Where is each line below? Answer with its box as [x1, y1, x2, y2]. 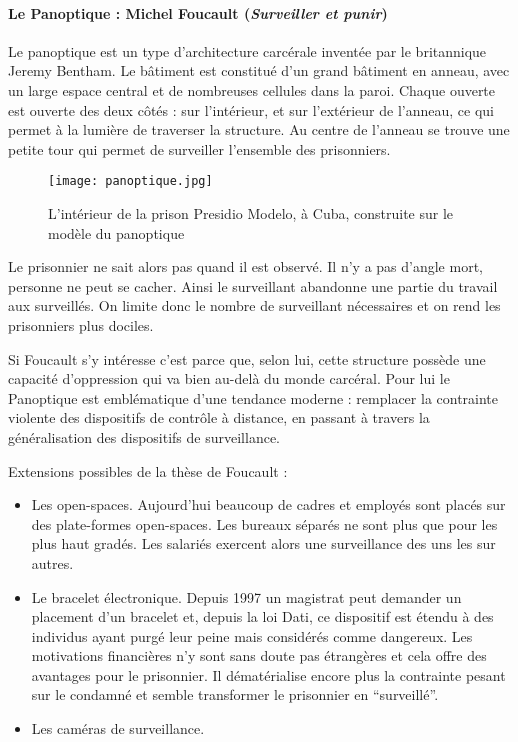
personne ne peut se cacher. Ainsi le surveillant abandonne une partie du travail [8, 275, 498, 296]
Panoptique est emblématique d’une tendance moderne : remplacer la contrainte [8, 387, 499, 408]
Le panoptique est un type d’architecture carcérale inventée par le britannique [8, 40, 487, 61]
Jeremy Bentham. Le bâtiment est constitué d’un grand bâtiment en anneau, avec [8, 60, 510, 81]
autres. [31, 552, 74, 573]
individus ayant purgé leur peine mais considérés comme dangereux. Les [31, 625, 473, 646]
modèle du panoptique [48, 222, 185, 243]
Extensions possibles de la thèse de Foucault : [8, 460, 288, 481]
